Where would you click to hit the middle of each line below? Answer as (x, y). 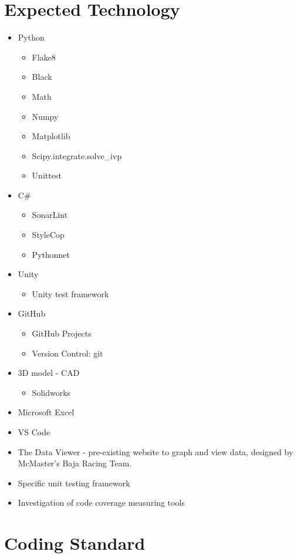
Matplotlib (51, 136)
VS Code (34, 432)
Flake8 (44, 57)
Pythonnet (51, 254)
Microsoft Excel (46, 412)
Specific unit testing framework (74, 483)
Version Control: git (67, 353)
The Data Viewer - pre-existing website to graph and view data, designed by (155, 451)
